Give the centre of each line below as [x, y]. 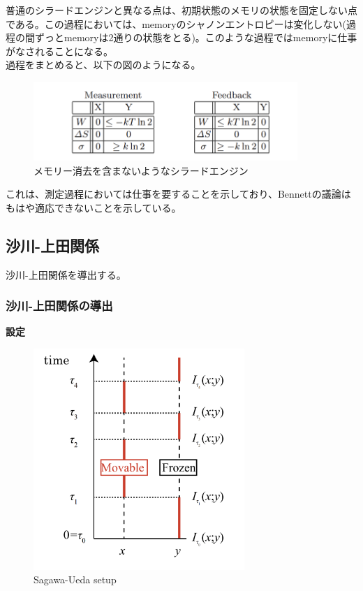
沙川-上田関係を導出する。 [66, 274]
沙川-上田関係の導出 [59, 306]
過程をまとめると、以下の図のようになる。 [103, 65]
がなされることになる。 [59, 51]
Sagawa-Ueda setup [75, 579]
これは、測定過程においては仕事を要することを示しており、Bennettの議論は [178, 194]
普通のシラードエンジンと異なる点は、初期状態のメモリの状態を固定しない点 [181, 10]
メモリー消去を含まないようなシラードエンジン [141, 170]
